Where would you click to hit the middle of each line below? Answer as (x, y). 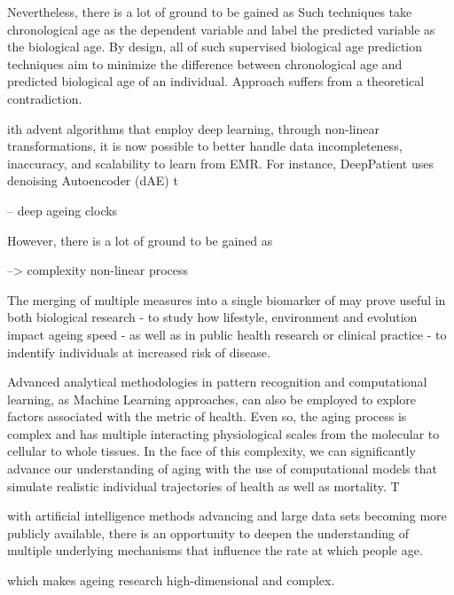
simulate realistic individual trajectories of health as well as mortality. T (204, 485)
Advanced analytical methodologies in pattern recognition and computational (217, 382)
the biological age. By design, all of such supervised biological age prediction (215, 47)
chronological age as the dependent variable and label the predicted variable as (221, 29)
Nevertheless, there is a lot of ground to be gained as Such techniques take (210, 12)
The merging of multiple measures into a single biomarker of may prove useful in (227, 299)
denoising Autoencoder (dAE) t (93, 180)
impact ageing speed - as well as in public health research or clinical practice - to (227, 334)
